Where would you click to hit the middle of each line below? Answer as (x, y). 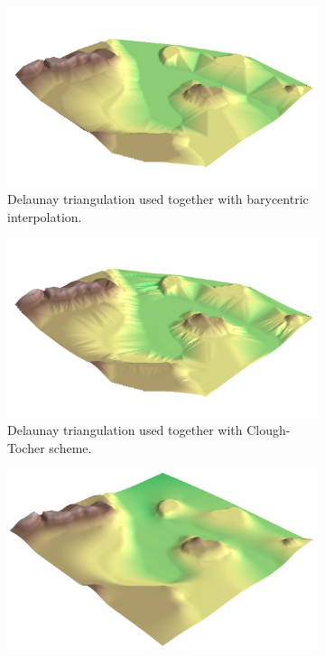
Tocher (26, 448)
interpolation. (45, 216)
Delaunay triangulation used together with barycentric (158, 199)
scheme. (70, 448)
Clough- (269, 430)
